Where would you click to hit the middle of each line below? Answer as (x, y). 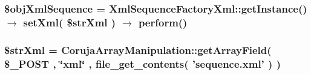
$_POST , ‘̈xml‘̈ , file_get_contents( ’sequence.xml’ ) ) (142, 63)
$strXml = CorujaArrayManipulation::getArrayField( (138, 49)
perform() (163, 22)
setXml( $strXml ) (70, 22)
